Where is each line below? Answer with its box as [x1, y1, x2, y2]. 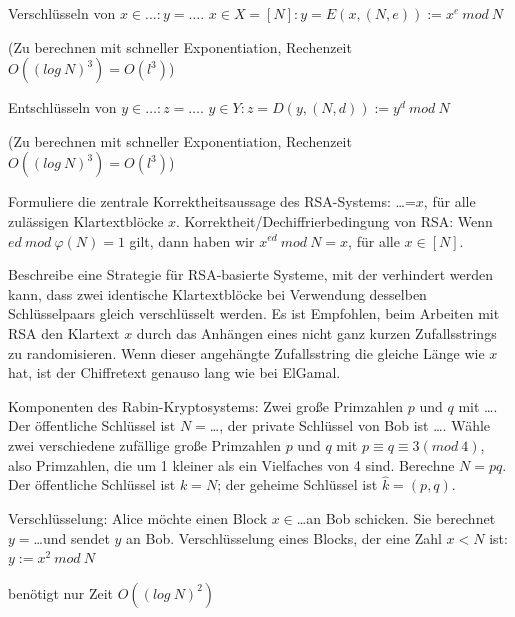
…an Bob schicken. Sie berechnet [296, 507, 496, 528]
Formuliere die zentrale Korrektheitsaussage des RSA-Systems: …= [8, 191, 416, 212]
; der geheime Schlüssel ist [217, 474, 378, 495]
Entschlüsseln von [8, 97, 117, 118]
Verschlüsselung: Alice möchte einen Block [8, 507, 268, 528]
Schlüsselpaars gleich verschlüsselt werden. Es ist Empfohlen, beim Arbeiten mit [8, 303, 500, 324]
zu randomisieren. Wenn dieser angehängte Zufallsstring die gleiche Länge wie [8, 342, 485, 363]
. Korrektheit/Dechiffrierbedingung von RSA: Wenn [176, 210, 493, 231]
